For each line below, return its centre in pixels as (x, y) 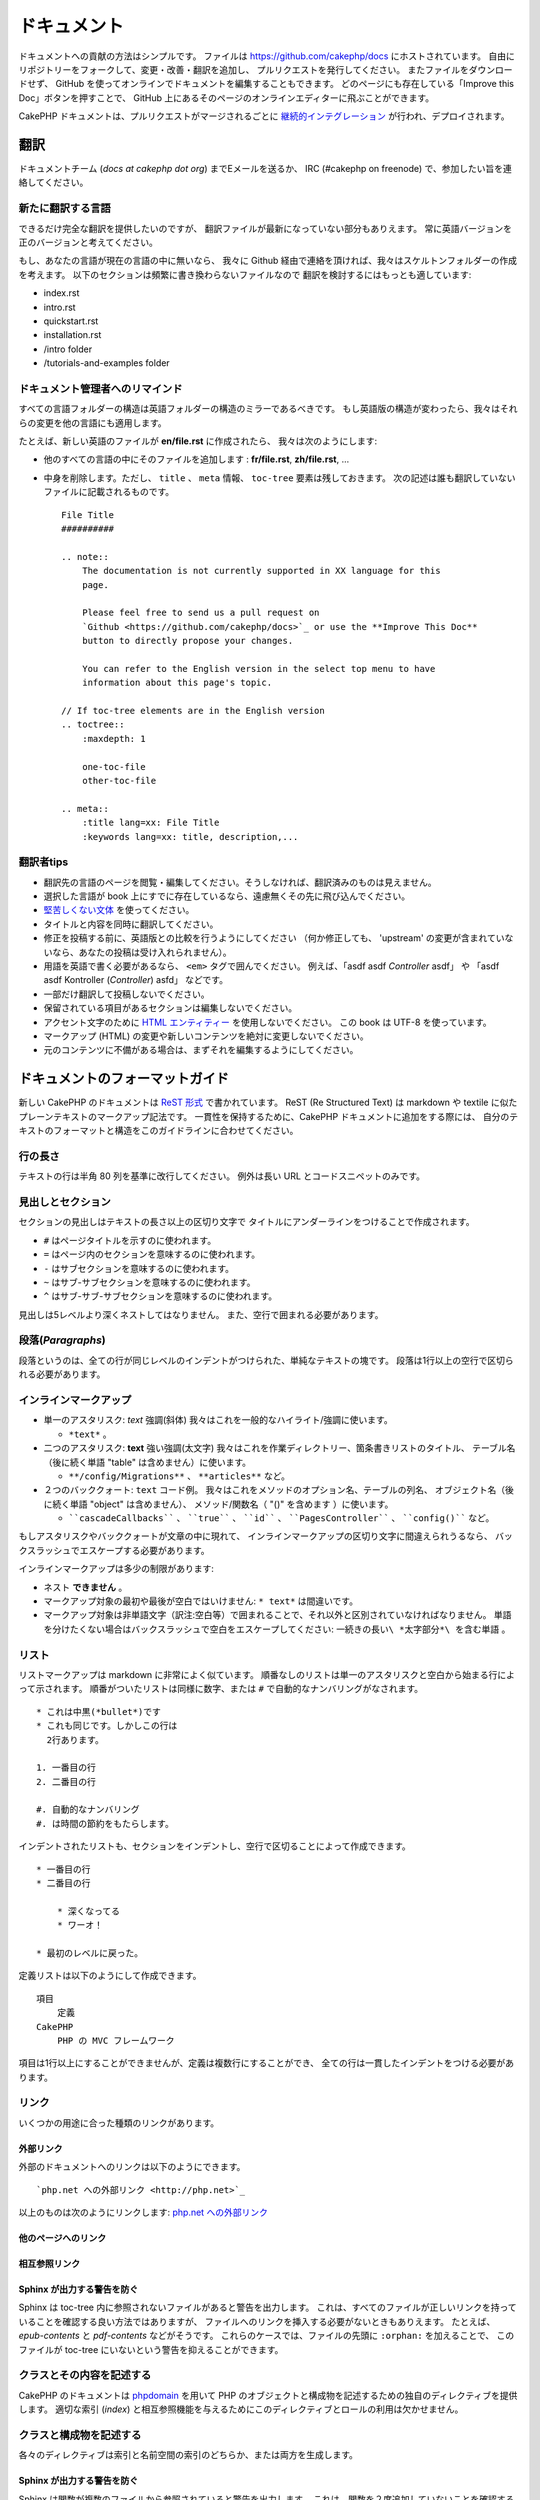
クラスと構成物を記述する (80, 2435)
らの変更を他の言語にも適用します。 (92, 422)
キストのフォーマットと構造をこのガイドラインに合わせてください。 (158, 1131)
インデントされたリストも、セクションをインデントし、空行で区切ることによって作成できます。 (215, 1846)
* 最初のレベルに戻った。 (90, 1953)
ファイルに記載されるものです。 (109, 492)
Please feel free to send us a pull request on (200, 613)
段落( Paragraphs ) (62, 1340)
